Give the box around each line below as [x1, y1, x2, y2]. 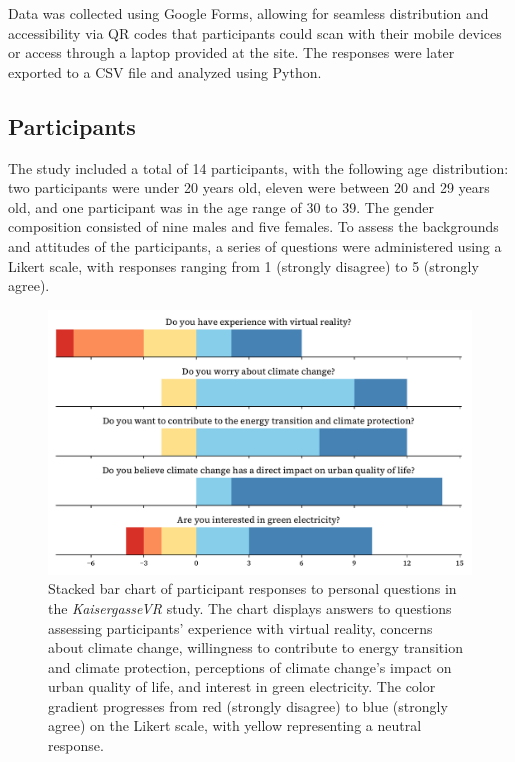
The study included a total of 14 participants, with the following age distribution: [8, 157, 509, 178]
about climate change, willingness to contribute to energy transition [48, 637, 463, 658]
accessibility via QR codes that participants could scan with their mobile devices [8, 22, 502, 43]
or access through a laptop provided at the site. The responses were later [8, 42, 455, 63]
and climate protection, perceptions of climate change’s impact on [48, 656, 452, 677]
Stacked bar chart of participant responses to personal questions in [48, 578, 457, 599]
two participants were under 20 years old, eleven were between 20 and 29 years [8, 177, 490, 198]
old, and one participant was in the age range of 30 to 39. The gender [8, 196, 435, 217]
